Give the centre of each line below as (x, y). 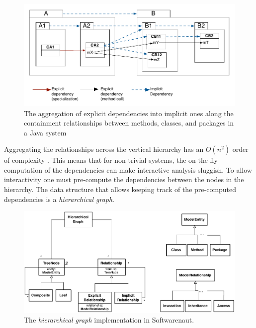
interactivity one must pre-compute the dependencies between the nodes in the (124, 179)
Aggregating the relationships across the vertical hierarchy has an (104, 149)
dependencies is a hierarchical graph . (59, 199)
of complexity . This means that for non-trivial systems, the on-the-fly (111, 160)
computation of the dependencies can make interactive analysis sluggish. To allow (128, 169)
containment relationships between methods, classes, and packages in (129, 123)
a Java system (45, 132)
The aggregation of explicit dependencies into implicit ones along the (129, 113)
